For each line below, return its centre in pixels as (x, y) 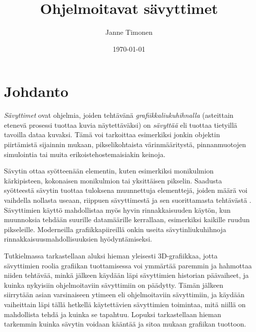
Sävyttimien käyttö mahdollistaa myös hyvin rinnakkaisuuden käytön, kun (117, 209)
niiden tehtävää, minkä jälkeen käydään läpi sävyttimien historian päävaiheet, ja (127, 275)
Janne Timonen (129, 32)
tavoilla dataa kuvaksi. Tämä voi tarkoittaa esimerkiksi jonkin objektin (112, 134)
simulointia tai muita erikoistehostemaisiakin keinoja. (85, 154)
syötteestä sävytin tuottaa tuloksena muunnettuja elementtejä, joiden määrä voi (126, 190)
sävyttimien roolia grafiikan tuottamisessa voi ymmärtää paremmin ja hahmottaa (128, 265)
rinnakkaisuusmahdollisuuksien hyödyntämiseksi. (78, 239)
